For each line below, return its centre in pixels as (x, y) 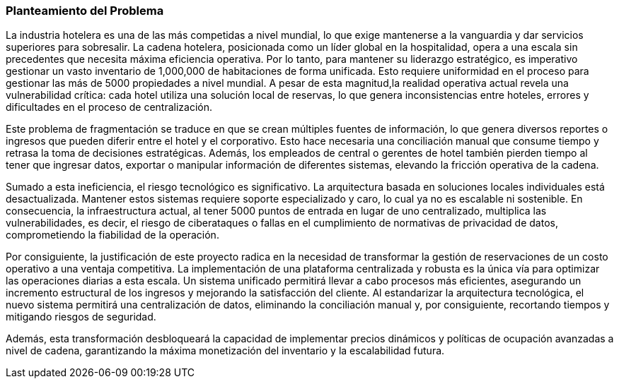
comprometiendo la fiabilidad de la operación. (112, 235)
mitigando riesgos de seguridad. (81, 317)
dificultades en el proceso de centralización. (109, 107)
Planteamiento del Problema (85, 11)
